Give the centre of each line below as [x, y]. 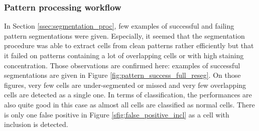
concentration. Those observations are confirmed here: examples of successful [122, 65]
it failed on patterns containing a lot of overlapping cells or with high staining [124, 55]
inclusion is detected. [36, 124]
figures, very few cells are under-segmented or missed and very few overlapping [125, 85]
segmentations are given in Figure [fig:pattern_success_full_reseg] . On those [122, 75]
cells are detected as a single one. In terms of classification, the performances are [128, 95]
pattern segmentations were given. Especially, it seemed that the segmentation [124, 35]
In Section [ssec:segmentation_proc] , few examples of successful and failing [119, 26]
